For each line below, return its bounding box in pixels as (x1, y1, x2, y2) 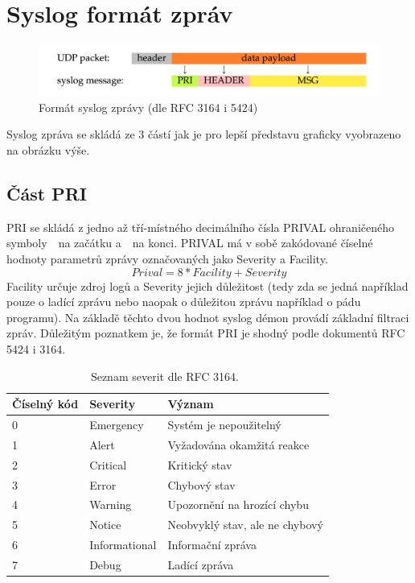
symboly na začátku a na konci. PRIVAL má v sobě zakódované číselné (6, 234, 373, 251)
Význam (167, 395, 214, 412)
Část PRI (6, 181, 87, 206)
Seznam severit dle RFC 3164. (90, 367, 239, 384)
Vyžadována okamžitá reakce (167, 436, 310, 453)
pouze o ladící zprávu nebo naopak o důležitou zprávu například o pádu (6, 293, 361, 310)
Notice (89, 516, 121, 533)
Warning (89, 496, 132, 513)
